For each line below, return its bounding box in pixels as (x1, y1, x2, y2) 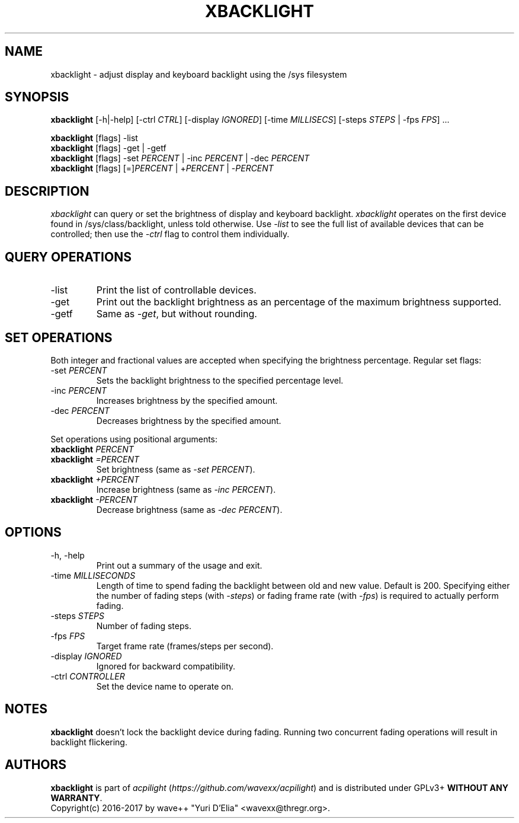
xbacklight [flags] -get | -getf (50, 143, 166, 154)
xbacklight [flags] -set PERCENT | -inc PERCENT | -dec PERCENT (50, 153, 310, 164)
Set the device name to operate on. (96, 681, 234, 691)
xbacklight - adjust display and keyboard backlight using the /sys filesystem (50, 69, 347, 79)
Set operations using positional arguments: (50, 433, 218, 444)
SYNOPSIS (5, 90, 69, 105)
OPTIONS (5, 525, 62, 540)
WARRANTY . (50, 792, 102, 803)
